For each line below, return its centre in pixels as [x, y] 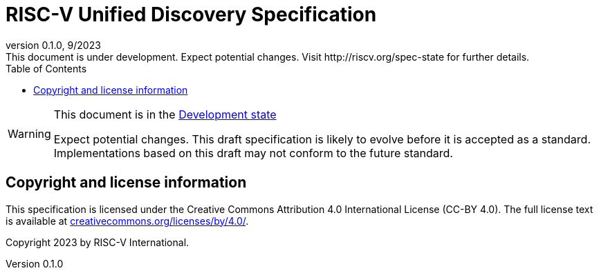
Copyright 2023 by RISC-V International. [98, 242]
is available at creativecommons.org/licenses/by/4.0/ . [127, 221]
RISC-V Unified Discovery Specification [191, 14]
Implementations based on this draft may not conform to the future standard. [253, 153]
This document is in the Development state [165, 114]
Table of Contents [46, 68]
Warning [29, 133]
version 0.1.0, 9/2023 [53, 45]
